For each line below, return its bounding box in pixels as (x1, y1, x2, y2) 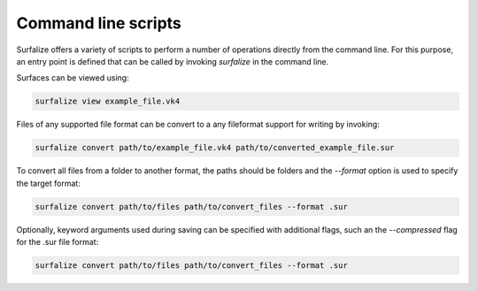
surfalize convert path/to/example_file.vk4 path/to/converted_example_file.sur (35, 142, 395, 153)
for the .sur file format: (16, 237, 99, 248)
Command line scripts (16, 13, 181, 33)
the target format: (16, 178, 81, 188)
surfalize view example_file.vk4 (35, 96, 181, 106)
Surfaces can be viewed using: (16, 73, 129, 83)
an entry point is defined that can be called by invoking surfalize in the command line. (16, 56, 329, 66)
